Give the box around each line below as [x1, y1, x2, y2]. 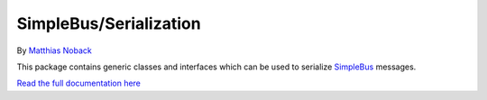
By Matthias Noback [16, 45, 92, 56]
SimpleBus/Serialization [16, 14, 202, 33]
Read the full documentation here [16, 77, 142, 89]
